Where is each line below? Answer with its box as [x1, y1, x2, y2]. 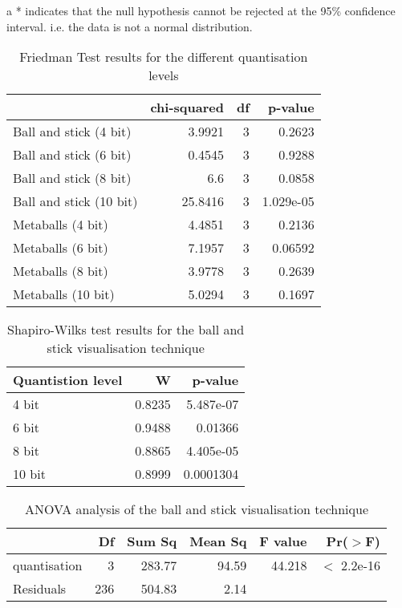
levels [148, 66, 179, 85]
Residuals [13, 579, 67, 598]
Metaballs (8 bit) [13, 261, 108, 281]
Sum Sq [127, 532, 177, 551]
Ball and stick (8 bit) [13, 168, 132, 188]
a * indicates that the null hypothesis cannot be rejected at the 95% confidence [6, 2, 396, 18]
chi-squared [150, 98, 224, 117]
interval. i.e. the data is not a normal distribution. [6, 18, 253, 34]
